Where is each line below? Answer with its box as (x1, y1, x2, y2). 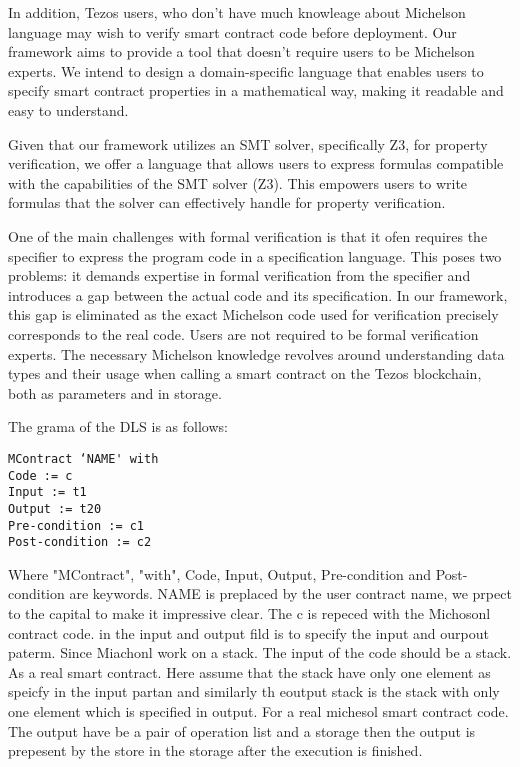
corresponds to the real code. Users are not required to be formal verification (8, 323, 479, 344)
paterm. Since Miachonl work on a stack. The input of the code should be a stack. (8, 642, 512, 663)
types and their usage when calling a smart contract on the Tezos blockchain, (8, 363, 482, 384)
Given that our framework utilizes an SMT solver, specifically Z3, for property (8, 133, 488, 154)
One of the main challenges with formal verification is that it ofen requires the (8, 225, 488, 246)
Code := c (8, 468, 73, 483)
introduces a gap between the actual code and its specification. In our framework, (8, 284, 508, 305)
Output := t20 (8, 501, 102, 516)
